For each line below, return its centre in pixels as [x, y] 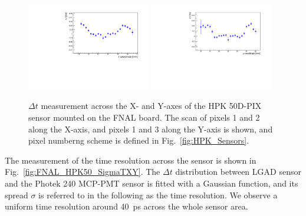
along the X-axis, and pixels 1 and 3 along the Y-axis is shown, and [151, 129]
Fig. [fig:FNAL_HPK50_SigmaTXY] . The [83, 172]
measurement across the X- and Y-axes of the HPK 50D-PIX [151, 106]
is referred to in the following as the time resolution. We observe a [158, 195]
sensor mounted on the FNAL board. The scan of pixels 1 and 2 [144, 117]
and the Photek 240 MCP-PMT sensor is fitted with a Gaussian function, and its [152, 183]
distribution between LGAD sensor [238, 172]
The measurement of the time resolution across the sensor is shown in [131, 160]
